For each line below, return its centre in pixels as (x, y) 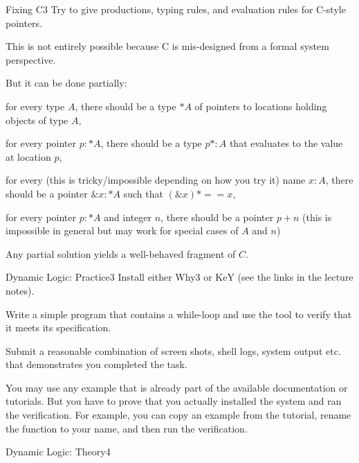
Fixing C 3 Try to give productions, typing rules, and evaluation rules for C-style (176, 9)
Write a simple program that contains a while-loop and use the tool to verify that (179, 314)
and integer (128, 217)
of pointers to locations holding (261, 106)
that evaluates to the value (286, 143)
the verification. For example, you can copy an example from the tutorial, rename (178, 415)
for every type (35, 106)
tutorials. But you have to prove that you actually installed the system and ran (174, 401)
